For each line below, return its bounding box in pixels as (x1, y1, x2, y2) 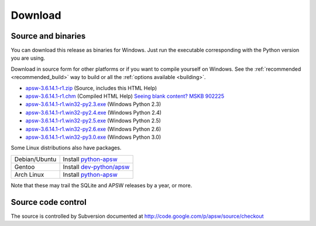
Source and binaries (11, 31, 86, 41)
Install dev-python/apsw (63, 163, 130, 171)
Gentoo (14, 163, 35, 171)
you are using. (11, 54, 46, 61)
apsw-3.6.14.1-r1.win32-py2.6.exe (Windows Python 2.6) (25, 125, 162, 132)
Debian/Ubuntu (14, 155, 57, 163)
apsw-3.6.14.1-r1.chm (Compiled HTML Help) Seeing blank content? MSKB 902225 (25, 93, 225, 100)
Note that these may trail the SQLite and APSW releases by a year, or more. (11, 182, 193, 189)
